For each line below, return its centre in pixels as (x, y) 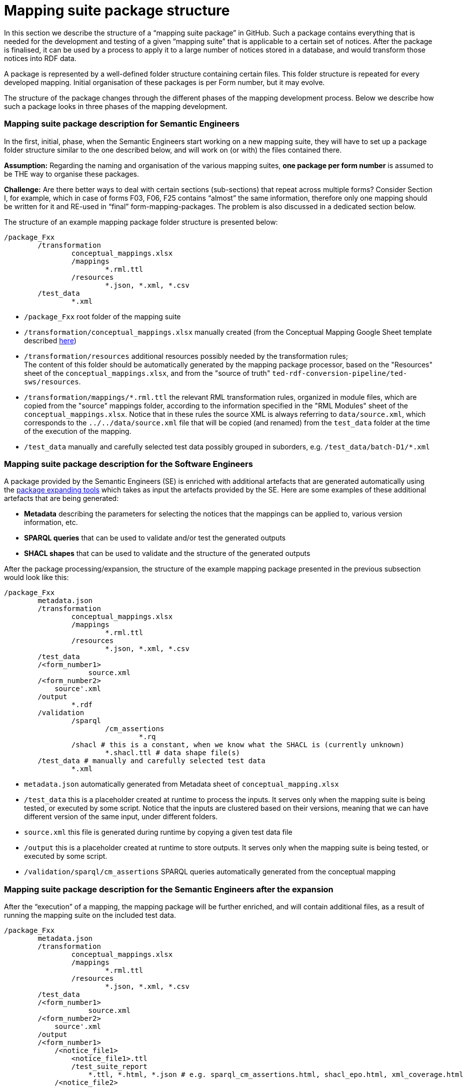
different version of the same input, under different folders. (121, 817)
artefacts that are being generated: (61, 498)
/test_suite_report (109, 1066)
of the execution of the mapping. (78, 431)
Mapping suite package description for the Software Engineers (128, 464)
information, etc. (51, 522)
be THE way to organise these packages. (71, 174)
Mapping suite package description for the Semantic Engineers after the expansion (169, 889)
